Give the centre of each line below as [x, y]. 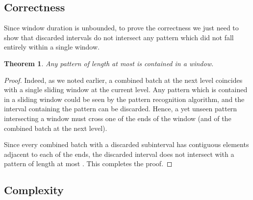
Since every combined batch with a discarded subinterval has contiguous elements [126, 144]
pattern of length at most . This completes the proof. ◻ [88, 163]
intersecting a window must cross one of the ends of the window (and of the [118, 118]
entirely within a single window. [52, 47]
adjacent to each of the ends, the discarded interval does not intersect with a [119, 154]
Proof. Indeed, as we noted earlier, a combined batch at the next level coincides [123, 80]
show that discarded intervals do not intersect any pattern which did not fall [119, 37]
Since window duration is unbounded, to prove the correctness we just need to [121, 28]
